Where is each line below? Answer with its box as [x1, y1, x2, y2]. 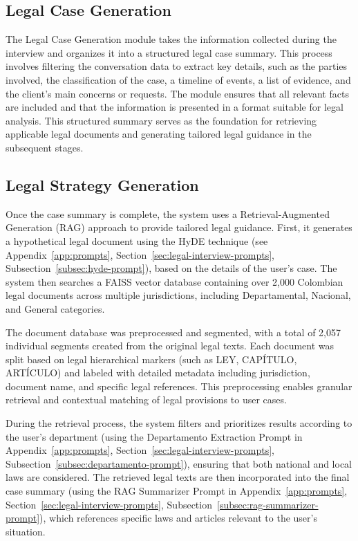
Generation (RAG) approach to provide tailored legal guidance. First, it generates [6, 220, 352, 235]
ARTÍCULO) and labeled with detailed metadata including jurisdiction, [6, 365, 310, 380]
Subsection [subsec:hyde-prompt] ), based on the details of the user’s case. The [6, 261, 337, 275]
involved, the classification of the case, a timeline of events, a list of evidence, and [6, 72, 351, 86]
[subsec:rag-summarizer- [217, 497, 319, 511]
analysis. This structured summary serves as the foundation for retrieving [6, 113, 317, 127]
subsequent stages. [6, 140, 84, 154]
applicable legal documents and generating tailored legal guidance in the [6, 127, 312, 141]
